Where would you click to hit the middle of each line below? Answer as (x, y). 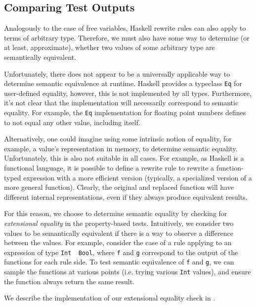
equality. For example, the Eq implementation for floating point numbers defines (125, 112)
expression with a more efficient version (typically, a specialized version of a (138, 177)
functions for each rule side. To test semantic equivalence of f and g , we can (119, 262)
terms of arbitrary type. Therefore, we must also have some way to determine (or (127, 37)
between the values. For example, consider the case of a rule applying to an (118, 242)
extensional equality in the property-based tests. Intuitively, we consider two (119, 223)
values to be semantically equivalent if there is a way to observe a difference (119, 233)
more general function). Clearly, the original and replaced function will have (119, 187)
